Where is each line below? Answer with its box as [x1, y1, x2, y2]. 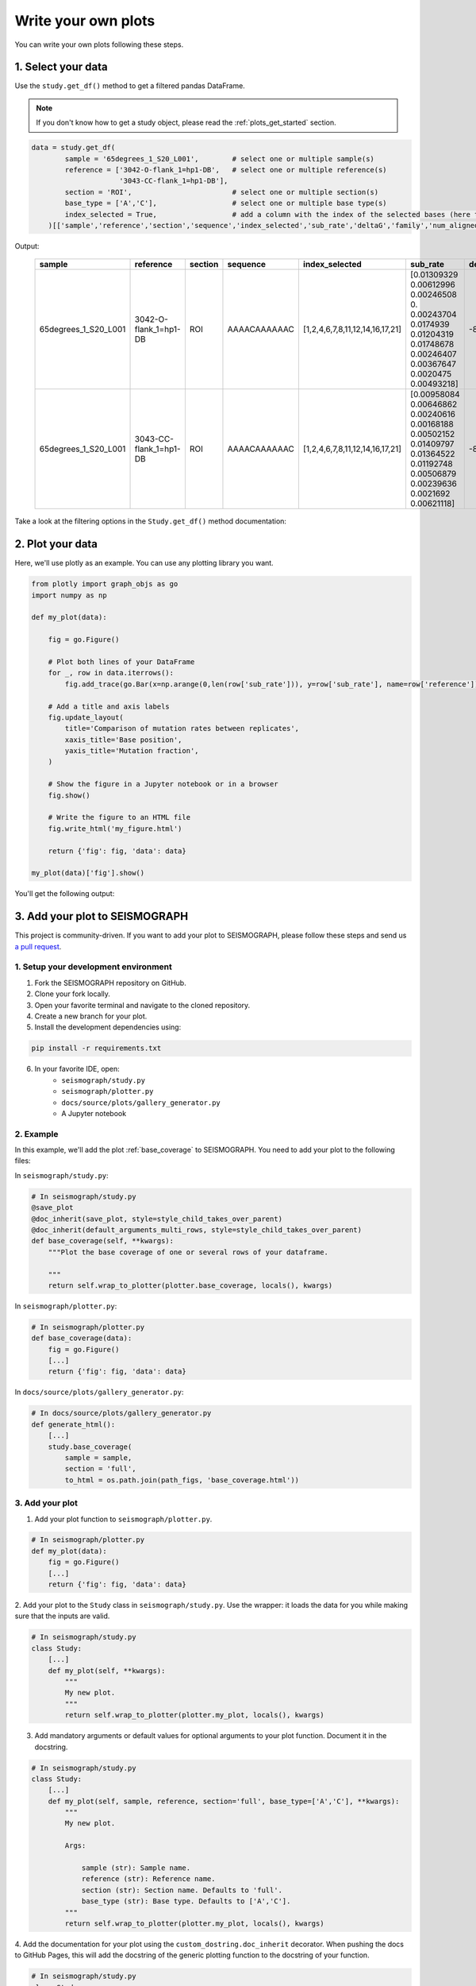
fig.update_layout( [48, 713, 125, 722]
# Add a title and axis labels [48, 701, 170, 711]
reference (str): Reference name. [81, 1875, 216, 1884]
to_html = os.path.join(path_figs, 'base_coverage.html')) [64, 1475, 300, 1485]
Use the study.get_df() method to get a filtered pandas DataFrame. [14, 81, 245, 91]
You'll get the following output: [14, 889, 115, 898]
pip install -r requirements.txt [31, 1044, 162, 1053]
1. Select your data [14, 60, 109, 74]
